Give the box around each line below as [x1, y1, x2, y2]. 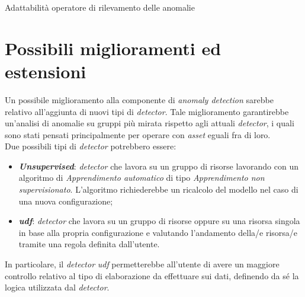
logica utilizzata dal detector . [5, 281, 110, 293]
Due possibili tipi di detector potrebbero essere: [5, 140, 176, 152]
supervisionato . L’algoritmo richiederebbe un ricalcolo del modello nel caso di [18, 183, 298, 196]
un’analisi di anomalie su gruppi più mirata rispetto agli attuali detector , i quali [5, 117, 294, 129]
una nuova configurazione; [18, 194, 113, 207]
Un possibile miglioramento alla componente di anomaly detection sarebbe [5, 93, 274, 106]
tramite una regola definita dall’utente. [18, 238, 160, 250]
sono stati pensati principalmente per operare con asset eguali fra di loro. [5, 128, 271, 140]
